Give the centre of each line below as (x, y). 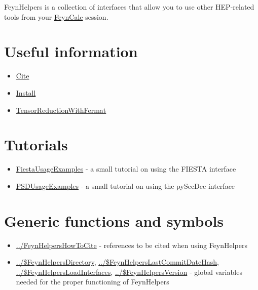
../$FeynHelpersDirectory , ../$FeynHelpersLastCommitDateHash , (117, 262)
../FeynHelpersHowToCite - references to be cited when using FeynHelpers (132, 245)
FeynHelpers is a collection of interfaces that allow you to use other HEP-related (129, 7)
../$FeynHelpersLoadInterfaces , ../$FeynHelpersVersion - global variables (129, 272)
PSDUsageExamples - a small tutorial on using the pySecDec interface (125, 185)
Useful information (71, 51)
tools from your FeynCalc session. (56, 16)
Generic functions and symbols (114, 220)
